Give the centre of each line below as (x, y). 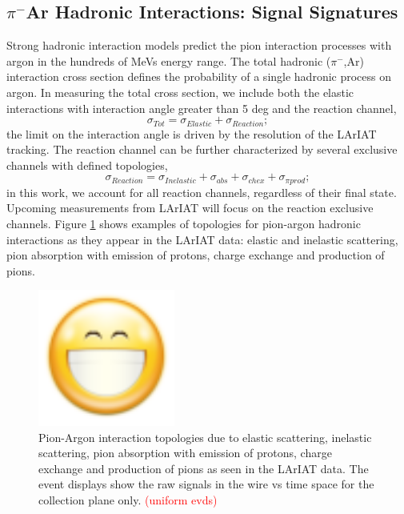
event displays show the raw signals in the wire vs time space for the (206, 484)
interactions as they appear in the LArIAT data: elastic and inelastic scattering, (202, 239)
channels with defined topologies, (87, 165)
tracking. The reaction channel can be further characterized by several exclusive (202, 149)
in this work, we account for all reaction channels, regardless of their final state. (202, 192)
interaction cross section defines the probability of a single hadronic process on (199, 76)
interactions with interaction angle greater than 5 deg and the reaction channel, (202, 108)
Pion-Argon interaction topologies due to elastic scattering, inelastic (205, 437)
